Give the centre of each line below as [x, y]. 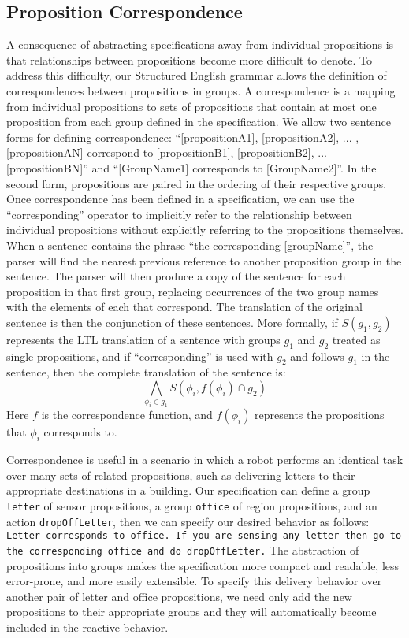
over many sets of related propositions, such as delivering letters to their [181, 475]
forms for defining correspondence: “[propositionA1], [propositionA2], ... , [183, 137]
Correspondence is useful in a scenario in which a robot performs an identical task [205, 460]
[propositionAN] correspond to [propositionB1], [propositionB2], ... [167, 152]
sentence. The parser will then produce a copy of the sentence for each [176, 276]
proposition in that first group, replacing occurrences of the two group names [193, 291]
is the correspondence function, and [127, 415]
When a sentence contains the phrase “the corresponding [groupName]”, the [190, 245]
